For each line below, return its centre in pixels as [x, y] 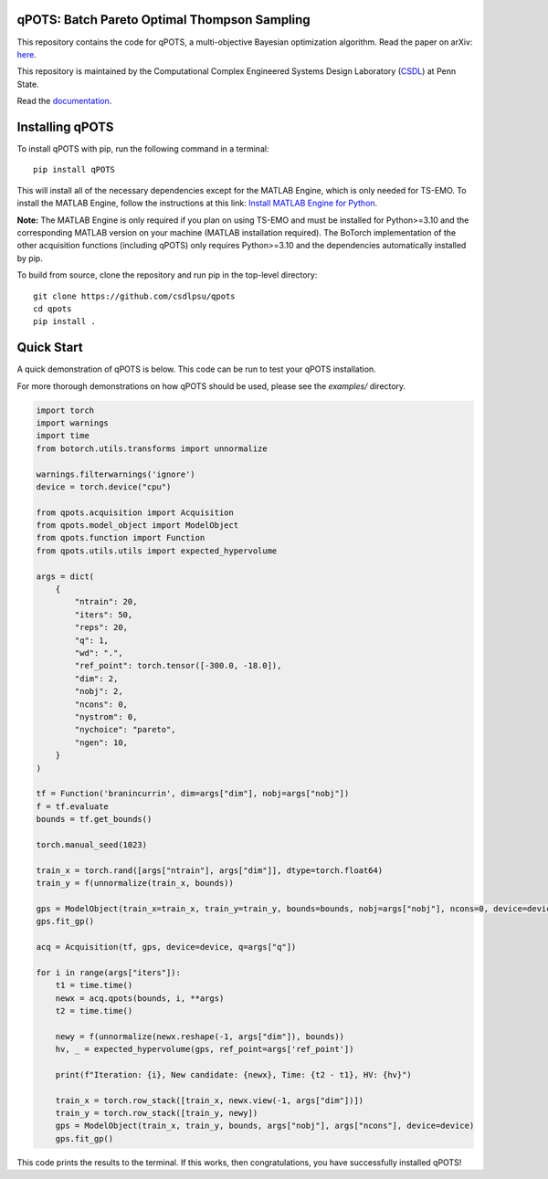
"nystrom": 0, [106, 716]
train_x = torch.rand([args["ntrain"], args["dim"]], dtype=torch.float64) [210, 870]
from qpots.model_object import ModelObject [137, 526]
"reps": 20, [101, 627]
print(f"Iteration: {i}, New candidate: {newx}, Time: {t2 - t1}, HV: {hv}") [234, 1074]
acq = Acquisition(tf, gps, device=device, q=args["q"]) [166, 947]
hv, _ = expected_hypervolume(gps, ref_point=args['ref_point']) [205, 1049]
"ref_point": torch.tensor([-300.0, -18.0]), [178, 666]
